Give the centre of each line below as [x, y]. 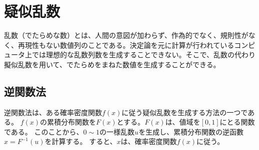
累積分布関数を [72, 122]
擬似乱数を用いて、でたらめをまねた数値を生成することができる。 [112, 64]
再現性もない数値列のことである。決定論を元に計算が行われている [126, 45]
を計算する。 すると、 [81, 141]
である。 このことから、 [44, 131]
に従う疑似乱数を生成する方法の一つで [185, 112]
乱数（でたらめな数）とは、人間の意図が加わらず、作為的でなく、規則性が [126, 35]
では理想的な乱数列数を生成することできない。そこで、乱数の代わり [144, 55]
